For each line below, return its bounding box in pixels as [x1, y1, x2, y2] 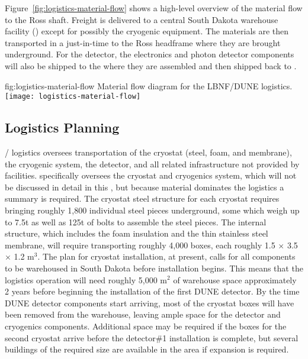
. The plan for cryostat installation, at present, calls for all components [37, 250, 296, 263]
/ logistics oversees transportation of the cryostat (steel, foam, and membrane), [5, 146, 292, 159]
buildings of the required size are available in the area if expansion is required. [5, 343, 289, 355]
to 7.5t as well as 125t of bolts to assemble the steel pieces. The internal [5, 215, 267, 228]
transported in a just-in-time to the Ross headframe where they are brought [5, 36, 281, 48]
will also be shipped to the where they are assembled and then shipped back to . [5, 59, 297, 72]
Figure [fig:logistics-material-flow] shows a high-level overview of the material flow [5, 2, 303, 14]
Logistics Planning [5, 118, 120, 137]
